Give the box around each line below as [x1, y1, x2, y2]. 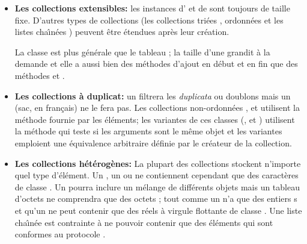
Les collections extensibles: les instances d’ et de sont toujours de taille [14, 2, 290, 14]
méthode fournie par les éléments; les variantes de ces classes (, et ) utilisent [14, 113, 295, 125]
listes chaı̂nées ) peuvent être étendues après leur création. [14, 25, 229, 38]
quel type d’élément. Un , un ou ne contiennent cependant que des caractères [14, 169, 299, 181]
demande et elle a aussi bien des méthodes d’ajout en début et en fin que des [14, 57, 298, 70]
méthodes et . [14, 69, 65, 81]
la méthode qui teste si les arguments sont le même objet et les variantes [14, 125, 282, 137]
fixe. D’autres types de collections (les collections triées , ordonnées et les [14, 13, 284, 26]
